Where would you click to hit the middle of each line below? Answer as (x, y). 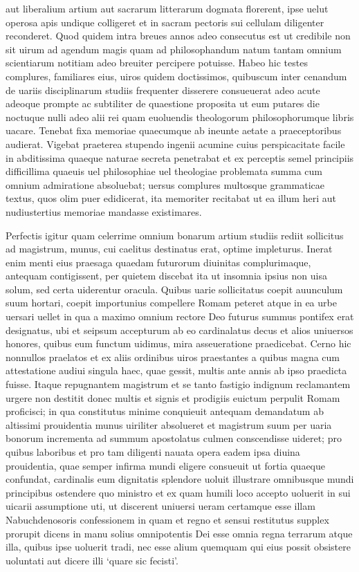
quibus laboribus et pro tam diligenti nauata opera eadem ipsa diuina (153, 452)
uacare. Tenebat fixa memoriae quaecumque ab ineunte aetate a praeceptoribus (174, 130)
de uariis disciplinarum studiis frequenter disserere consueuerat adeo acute (163, 90)
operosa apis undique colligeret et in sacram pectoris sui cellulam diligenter (165, 22)
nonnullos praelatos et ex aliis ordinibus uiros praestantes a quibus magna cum (173, 357)
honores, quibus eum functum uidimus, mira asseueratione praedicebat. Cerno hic (178, 343)
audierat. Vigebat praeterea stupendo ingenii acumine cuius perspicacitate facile (175, 144)
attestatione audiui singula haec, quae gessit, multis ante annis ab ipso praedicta (176, 370)
